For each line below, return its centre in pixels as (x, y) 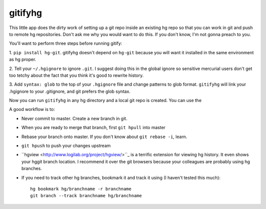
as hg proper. (23, 60)
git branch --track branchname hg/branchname (86, 196)
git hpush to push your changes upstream (66, 146)
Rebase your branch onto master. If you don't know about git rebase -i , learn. (104, 137)
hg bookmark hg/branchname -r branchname (81, 189)
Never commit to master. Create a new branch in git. (74, 118)
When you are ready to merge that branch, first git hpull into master (94, 128)
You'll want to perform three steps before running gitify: (66, 43)
